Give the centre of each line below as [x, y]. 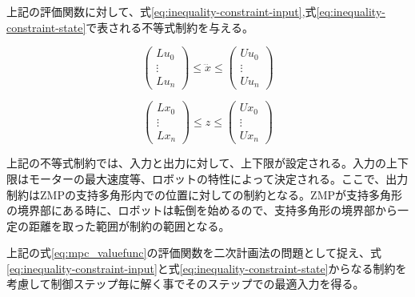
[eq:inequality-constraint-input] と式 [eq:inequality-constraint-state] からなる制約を [207, 268]
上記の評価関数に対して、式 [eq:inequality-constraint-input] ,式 [162, 11]
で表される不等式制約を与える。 [170, 27]
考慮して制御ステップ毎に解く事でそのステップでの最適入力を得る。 [186, 284]
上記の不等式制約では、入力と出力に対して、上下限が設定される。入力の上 [202, 163]
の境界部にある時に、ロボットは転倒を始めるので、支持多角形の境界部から [202, 210]
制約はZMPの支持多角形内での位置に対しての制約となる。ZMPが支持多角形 [205, 194]
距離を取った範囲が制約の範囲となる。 [129, 225]
